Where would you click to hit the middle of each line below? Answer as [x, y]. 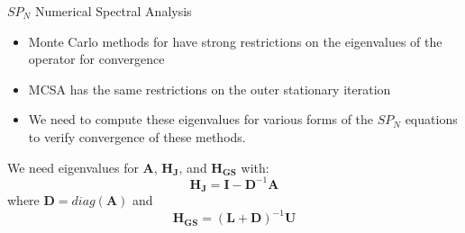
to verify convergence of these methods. [137, 136]
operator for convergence [96, 59]
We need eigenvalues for [73, 167]
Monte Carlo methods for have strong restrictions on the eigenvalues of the [235, 41]
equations [431, 119]
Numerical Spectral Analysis [113, 11]
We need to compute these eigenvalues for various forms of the [201, 119]
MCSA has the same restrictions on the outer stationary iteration [210, 89]
